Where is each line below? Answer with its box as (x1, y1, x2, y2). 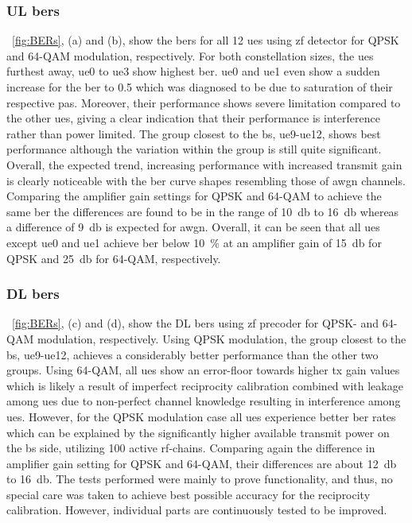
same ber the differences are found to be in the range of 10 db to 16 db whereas (6, 203, 399, 219)
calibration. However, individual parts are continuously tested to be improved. (6, 502, 387, 518)
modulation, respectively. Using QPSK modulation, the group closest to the (37, 330, 406, 347)
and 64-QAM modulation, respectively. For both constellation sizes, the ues (6, 47, 374, 64)
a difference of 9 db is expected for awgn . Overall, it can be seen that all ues (6, 219, 380, 235)
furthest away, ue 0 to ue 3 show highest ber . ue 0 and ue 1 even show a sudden (6, 63, 380, 79)
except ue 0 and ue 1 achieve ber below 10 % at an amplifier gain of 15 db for (6, 234, 382, 250)
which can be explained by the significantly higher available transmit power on (6, 424, 390, 440)
